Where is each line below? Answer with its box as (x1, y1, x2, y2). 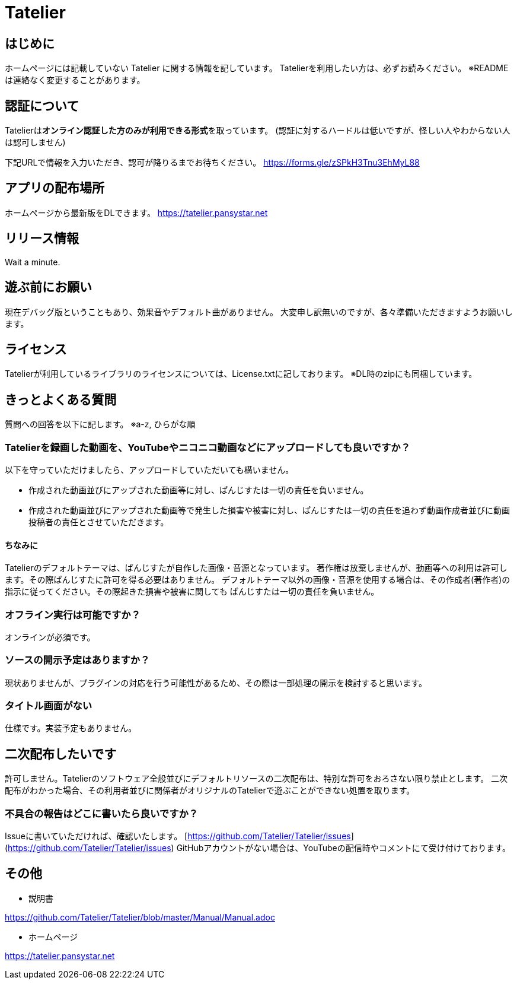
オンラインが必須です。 (5, 631, 95, 642)
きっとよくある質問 (5, 392, 117, 407)
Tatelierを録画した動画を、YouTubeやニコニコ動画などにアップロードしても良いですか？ (5, 441, 410, 453)
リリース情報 (5, 231, 79, 246)
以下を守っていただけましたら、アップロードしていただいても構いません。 (5, 464, 294, 475)
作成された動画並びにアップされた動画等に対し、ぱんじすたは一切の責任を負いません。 (28, 484, 369, 495)
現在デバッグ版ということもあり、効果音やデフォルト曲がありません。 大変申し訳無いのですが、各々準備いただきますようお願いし (5, 306, 513, 317)
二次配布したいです (5, 746, 117, 761)
